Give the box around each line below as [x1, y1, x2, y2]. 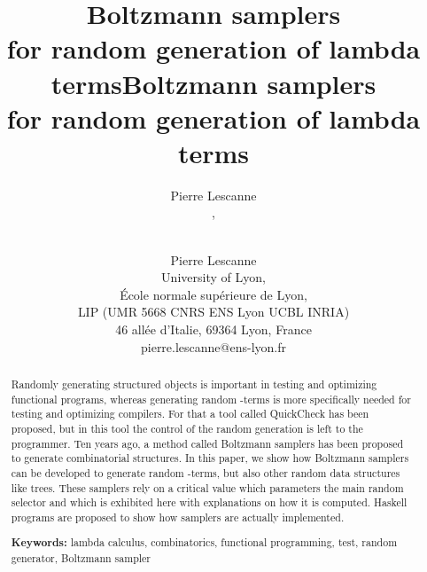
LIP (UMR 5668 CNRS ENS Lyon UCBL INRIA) [77, 302, 350, 321]
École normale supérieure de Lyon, [120, 285, 307, 303]
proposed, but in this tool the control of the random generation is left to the [11, 420, 363, 435]
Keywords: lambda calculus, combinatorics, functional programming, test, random [11, 535, 398, 551]
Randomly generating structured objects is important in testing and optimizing [11, 377, 377, 392]
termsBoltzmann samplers [50, 65, 377, 101]
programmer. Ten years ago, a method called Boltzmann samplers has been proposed [11, 435, 404, 451]
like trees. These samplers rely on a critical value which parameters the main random [11, 480, 404, 495]
